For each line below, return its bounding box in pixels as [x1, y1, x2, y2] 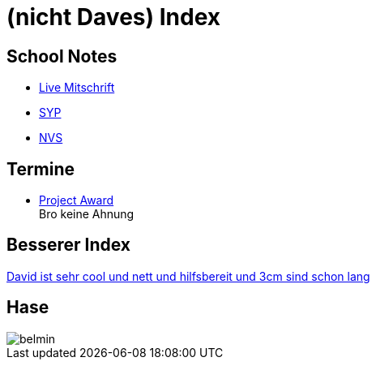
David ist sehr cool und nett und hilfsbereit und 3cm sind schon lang [6, 269, 370, 283]
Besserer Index [6, 235, 130, 256]
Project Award [39, 193, 114, 208]
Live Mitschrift [39, 80, 115, 95]
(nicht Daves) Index [6, 3, 221, 31]
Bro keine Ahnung [39, 207, 135, 222]
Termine [6, 158, 75, 179]
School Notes [6, 45, 117, 67]
